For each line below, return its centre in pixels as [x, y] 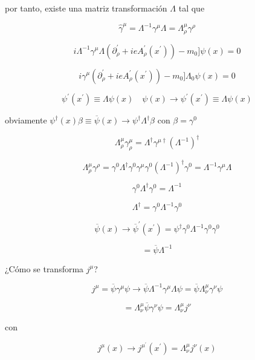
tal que [192, 8]
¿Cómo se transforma [44, 268]
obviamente [26, 120]
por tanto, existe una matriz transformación [86, 8]
